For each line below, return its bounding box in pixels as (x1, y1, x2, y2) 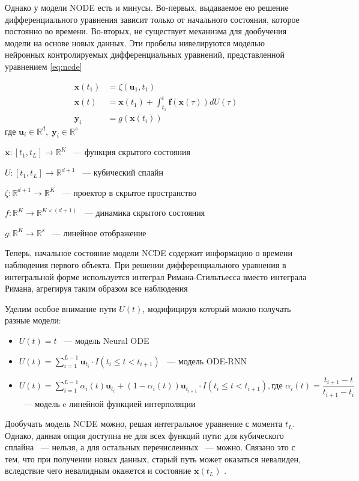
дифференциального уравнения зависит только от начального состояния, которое (5, 13, 300, 25)
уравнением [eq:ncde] (5, 60, 82, 72)
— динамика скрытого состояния (84, 206, 205, 219)
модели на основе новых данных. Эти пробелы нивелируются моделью (5, 36, 265, 49)
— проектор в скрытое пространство (62, 186, 196, 198)
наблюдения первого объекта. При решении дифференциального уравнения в (5, 259, 286, 271)
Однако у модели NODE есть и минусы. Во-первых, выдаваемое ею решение (5, 1, 289, 13)
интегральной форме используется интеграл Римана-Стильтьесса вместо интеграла (5, 270, 307, 283)
